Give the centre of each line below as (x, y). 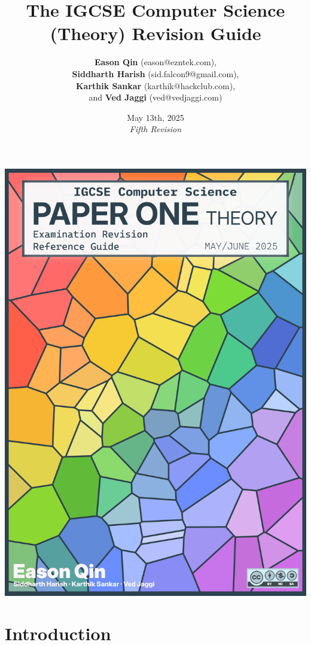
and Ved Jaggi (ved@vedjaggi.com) (155, 97)
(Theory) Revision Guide (155, 33)
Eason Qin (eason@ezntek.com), (155, 62)
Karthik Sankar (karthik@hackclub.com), (155, 85)
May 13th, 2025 (155, 117)
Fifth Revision (155, 129)
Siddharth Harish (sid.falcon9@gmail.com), (155, 73)
